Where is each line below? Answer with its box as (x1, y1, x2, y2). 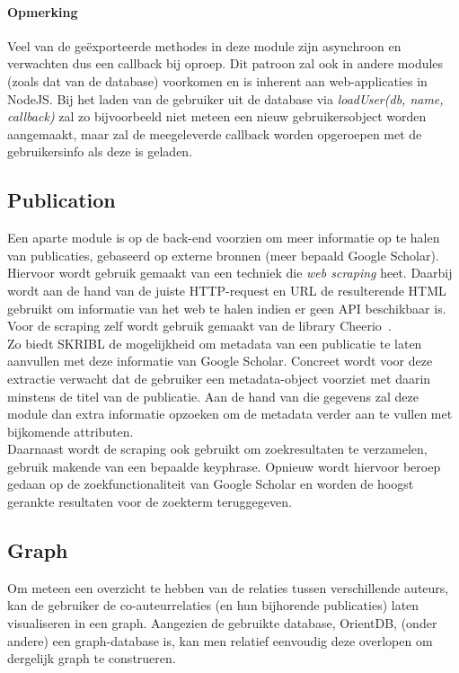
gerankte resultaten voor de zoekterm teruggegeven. (7, 492, 292, 511)
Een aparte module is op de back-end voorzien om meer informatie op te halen (7, 228, 440, 247)
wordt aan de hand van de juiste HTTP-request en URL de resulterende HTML (7, 280, 446, 299)
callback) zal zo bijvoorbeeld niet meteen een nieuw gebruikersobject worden (7, 107, 427, 126)
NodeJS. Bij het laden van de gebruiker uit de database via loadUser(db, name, (7, 89, 444, 108)
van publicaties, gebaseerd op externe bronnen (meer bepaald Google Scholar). (7, 245, 439, 264)
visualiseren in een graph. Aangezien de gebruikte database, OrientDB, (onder (7, 614, 437, 633)
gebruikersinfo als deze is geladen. (7, 142, 193, 161)
